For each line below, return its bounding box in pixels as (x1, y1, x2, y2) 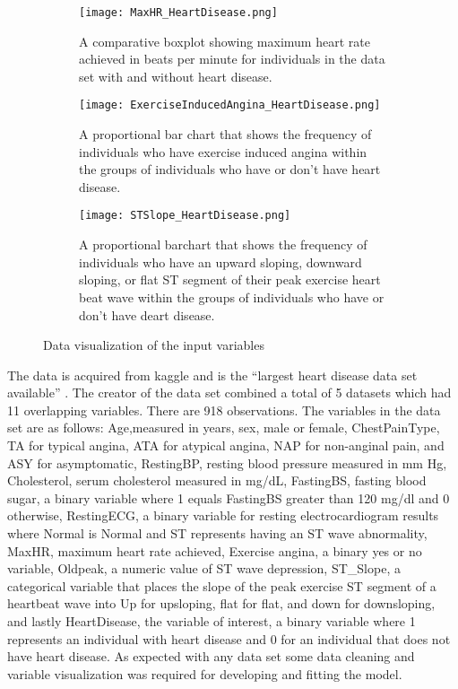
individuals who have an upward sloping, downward (79, 252, 362, 271)
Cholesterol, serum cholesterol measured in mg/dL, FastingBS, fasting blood (7, 471, 427, 490)
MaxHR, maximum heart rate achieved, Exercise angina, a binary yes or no (7, 541, 422, 560)
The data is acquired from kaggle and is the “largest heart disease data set (7, 365, 418, 384)
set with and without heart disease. (79, 66, 272, 85)
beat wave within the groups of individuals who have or (79, 287, 385, 306)
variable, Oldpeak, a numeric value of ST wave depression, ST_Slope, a (7, 559, 401, 578)
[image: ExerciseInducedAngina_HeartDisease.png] (79, 99, 381, 112)
